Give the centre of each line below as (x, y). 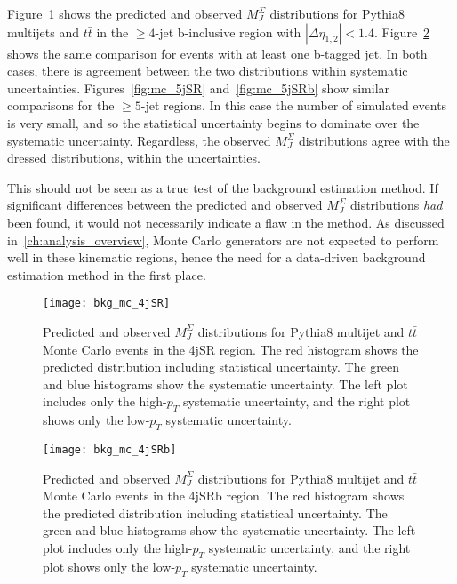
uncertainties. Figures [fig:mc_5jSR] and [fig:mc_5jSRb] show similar (199, 88)
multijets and (43, 32)
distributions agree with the (374, 140)
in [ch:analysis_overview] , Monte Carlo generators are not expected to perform (223, 240)
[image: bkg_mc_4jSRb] (110, 449)
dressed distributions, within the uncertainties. (134, 158)
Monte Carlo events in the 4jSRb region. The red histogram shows (224, 496)
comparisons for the (61, 105)
